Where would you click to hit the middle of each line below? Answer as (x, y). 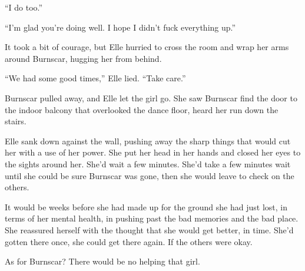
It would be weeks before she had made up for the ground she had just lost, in (146, 206)
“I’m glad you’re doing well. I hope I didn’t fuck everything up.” (120, 27)
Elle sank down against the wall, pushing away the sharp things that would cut (148, 141)
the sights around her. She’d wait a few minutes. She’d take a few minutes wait (148, 163)
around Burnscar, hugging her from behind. (83, 58)
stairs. (16, 121)
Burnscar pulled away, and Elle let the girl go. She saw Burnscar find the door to (151, 98)
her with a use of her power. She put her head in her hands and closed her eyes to (153, 152)
